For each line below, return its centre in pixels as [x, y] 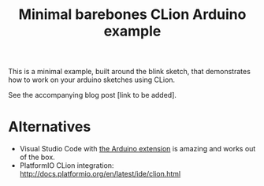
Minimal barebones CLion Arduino [132, 15]
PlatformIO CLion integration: [67, 166]
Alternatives [50, 127]
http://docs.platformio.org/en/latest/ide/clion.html [100, 174]
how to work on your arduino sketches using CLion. [92, 80]
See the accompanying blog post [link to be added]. [93, 95]
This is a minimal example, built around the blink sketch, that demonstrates [129, 72]
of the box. [37, 157]
